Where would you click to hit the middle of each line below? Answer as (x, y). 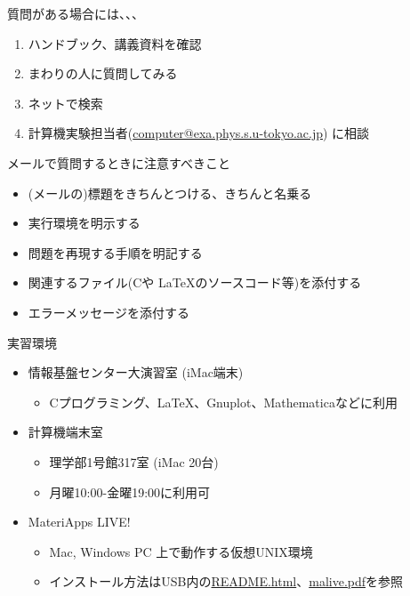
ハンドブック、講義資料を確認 (115, 43)
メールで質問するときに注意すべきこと (119, 162)
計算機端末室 (65, 432)
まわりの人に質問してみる (103, 73)
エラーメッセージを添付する (109, 312)
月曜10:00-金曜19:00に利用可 (130, 491)
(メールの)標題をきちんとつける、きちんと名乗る (170, 193)
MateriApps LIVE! (79, 522)
